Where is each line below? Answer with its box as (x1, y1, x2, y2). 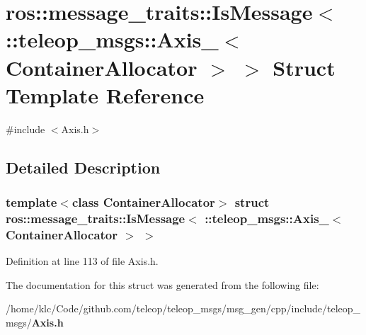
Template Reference (6, 80, 205, 109)
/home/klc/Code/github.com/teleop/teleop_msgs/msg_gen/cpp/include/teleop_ (6, 301, 361, 316)
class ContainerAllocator (72, 193, 215, 210)
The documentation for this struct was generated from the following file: (6, 277, 319, 292)
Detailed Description (6, 156, 161, 178)
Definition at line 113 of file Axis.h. (6, 254, 159, 268)
